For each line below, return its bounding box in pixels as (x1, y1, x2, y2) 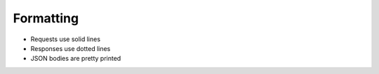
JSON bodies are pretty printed (30, 54, 121, 63)
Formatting (13, 10, 79, 26)
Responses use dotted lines (30, 44, 111, 52)
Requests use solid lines (30, 35, 101, 43)
